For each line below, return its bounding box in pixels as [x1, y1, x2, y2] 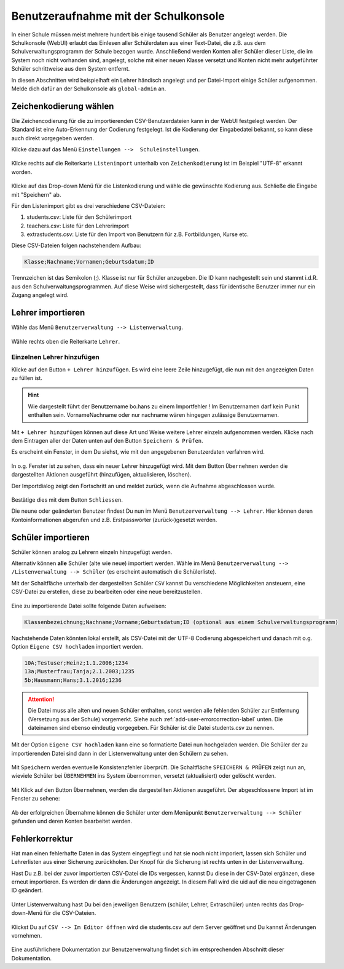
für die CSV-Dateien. [44, 909, 96, 917]
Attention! [28, 695, 55, 703]
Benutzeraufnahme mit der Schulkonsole [11, 9, 225, 23]
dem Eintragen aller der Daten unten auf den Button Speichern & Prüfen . [11, 437, 203, 445]
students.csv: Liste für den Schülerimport [26, 213, 132, 221]
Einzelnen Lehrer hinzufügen [11, 353, 100, 362]
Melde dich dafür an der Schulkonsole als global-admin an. [11, 85, 166, 92]
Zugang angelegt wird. [11, 291, 69, 299]
